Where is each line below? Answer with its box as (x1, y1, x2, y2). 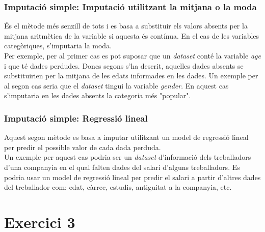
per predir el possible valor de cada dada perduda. (4, 141, 161, 152)
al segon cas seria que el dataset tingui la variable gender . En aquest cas (4, 80, 229, 91)
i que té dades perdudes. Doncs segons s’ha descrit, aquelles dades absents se (4, 60, 244, 71)
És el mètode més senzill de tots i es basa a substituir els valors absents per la (4, 20, 248, 31)
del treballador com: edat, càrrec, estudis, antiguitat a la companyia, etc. (4, 182, 232, 192)
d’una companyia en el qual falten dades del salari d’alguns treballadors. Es (4, 161, 240, 172)
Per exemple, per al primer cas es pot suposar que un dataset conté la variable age (4, 50, 261, 61)
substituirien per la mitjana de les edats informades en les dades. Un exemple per (4, 70, 258, 81)
